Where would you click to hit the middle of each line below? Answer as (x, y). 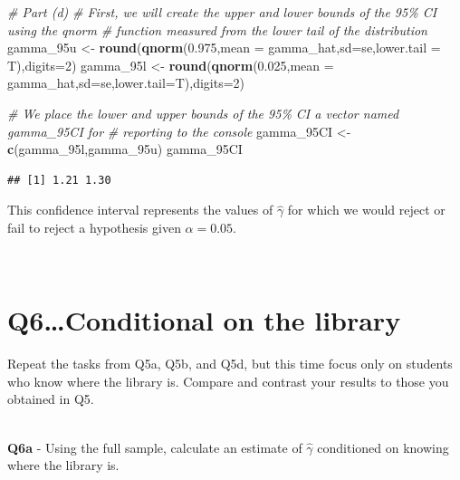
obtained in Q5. (51, 399)
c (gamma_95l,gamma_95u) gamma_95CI (125, 149)
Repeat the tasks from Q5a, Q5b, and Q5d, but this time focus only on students (230, 364)
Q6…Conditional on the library (204, 320)
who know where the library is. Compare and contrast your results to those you (228, 381)
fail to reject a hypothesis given (94, 227)
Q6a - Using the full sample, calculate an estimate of (155, 447)
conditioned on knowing (383, 447)
